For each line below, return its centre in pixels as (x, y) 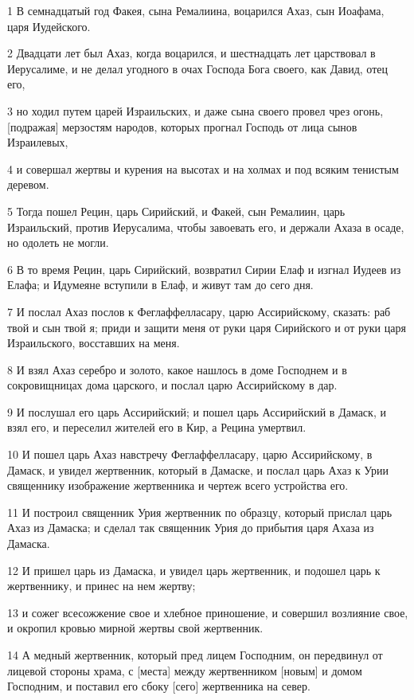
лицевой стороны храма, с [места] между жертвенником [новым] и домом (185, 670)
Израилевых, (38, 142)
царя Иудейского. (49, 26)
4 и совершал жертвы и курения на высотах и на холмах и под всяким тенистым (203, 168)
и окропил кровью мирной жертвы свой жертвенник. (135, 628)
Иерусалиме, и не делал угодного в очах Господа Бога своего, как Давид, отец (197, 68)
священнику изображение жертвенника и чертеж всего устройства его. (178, 485)
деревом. (28, 184)
